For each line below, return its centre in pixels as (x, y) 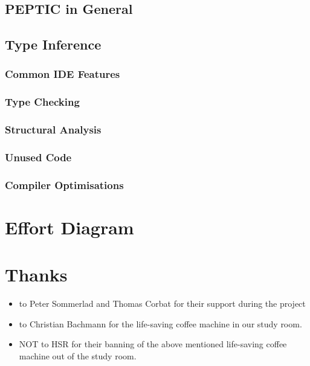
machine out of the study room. (78, 356)
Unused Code (38, 157)
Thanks (36, 274)
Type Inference (53, 44)
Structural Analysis (53, 130)
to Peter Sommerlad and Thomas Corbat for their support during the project (162, 303)
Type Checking (42, 102)
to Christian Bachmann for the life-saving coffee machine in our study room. (160, 323)
